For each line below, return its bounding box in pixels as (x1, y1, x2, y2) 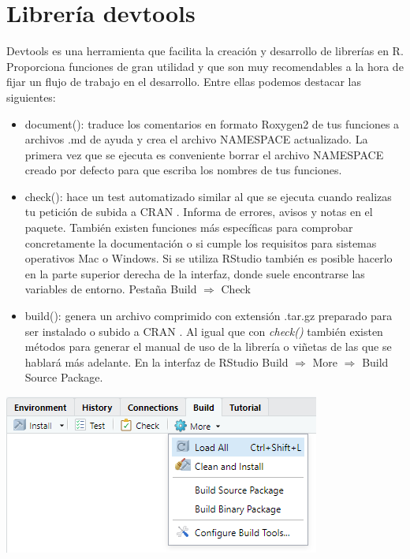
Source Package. (24, 369, 103, 386)
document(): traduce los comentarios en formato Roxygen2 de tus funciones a (24, 115, 400, 132)
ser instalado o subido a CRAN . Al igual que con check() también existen (24, 322, 383, 339)
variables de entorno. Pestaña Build (24, 281, 197, 297)
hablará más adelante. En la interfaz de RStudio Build (24, 353, 289, 370)
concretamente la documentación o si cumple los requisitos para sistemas (24, 234, 377, 251)
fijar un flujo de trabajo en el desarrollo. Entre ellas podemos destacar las (6, 73, 362, 90)
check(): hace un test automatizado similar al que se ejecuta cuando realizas (24, 188, 392, 204)
